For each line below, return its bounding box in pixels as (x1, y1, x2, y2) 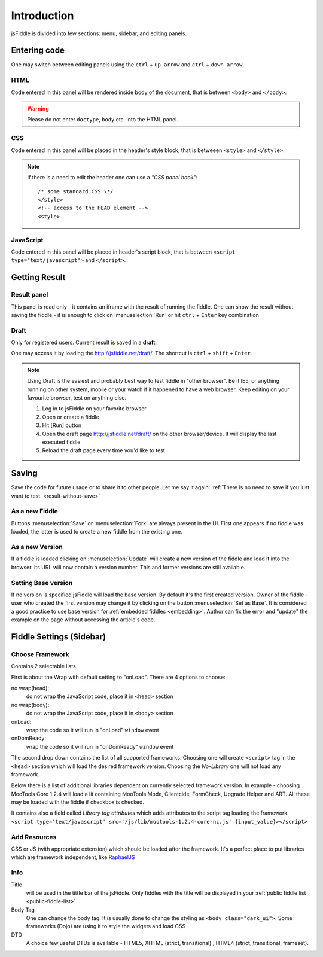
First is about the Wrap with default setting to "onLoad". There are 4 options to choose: (11, 673, 226, 681)
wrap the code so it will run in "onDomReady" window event (26, 743, 174, 750)
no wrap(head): (11, 684, 50, 691)
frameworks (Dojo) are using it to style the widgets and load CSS (26, 923, 186, 930)
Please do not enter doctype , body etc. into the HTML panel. (27, 116, 179, 123)
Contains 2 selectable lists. (11, 663, 78, 670)
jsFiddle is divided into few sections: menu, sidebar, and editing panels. (11, 30, 187, 37)
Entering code (11, 45, 65, 56)
